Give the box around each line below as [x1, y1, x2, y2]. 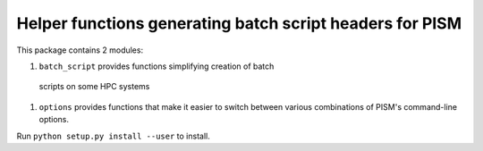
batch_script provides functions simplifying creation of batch [38, 61, 275, 71]
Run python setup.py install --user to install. [16, 130, 210, 141]
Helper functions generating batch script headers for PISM [16, 13, 462, 33]
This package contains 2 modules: [16, 45, 143, 55]
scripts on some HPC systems [38, 81, 150, 92]
